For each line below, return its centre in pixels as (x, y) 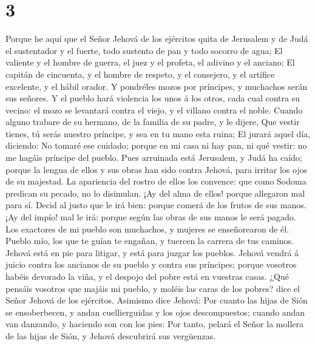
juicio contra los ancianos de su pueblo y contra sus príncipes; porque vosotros (151, 264)
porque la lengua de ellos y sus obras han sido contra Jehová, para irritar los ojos (157, 169)
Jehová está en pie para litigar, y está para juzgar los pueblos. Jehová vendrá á (152, 252)
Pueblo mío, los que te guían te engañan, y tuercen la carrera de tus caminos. (150, 241)
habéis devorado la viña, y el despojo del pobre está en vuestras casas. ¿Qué (147, 276)
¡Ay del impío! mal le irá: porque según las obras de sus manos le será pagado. (151, 217)
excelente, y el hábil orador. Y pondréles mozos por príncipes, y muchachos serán (157, 86)
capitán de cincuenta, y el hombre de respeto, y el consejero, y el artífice (140, 74)
